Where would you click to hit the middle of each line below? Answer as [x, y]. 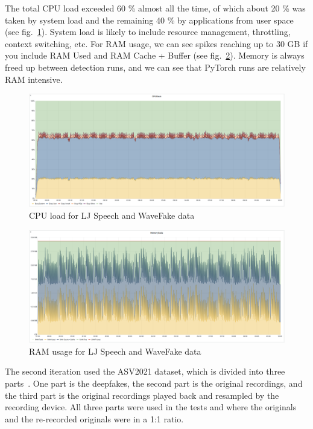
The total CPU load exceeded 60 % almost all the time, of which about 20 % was [155, 8]
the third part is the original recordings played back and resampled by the [142, 395]
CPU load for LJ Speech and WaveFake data [112, 215]
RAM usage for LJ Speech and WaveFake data [115, 351]
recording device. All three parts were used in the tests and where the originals [151, 407]
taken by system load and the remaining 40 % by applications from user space [149, 20]
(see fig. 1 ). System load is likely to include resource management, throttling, [148, 32]
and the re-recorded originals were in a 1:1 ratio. [94, 418]
